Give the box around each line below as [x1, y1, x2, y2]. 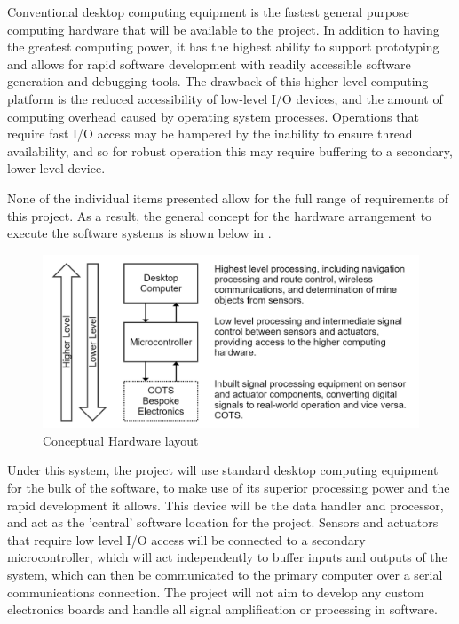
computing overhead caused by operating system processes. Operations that [7, 107, 419, 125]
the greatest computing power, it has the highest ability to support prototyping [7, 37, 439, 56]
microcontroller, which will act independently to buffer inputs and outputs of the [7, 548, 447, 566]
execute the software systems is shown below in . [7, 224, 272, 242]
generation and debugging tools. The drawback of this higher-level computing [7, 72, 429, 91]
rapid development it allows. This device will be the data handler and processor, [7, 495, 444, 514]
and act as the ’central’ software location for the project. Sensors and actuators [7, 513, 439, 532]
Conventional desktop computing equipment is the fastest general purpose [7, 3, 409, 20]
